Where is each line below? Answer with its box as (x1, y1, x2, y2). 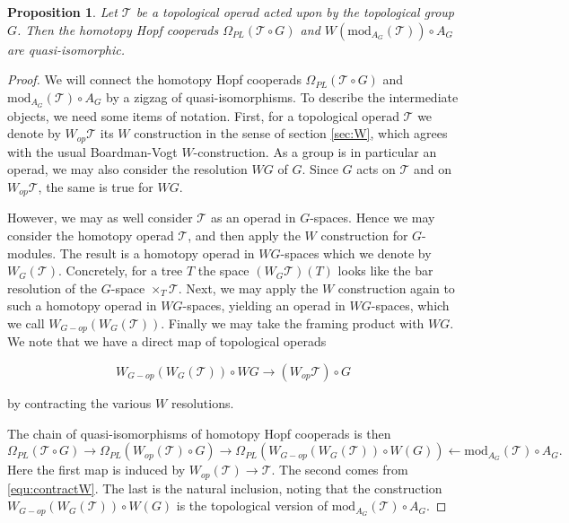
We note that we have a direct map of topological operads (7, 332, 327, 351)
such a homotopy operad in (7, 296, 157, 315)
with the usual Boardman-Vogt (7, 142, 178, 161)
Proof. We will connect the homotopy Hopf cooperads (7, 70, 302, 89)
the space (197, 261, 249, 280)
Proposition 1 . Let (7, 3, 118, 21)
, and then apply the (188, 225, 301, 244)
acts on (356, 160, 396, 179)
